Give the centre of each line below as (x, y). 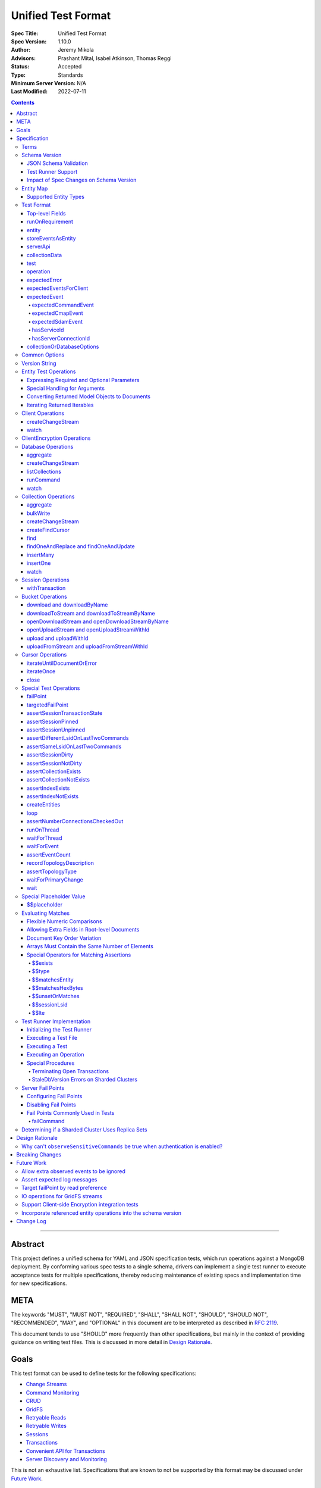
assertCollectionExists (54, 771)
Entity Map (35, 188)
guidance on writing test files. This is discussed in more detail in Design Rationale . (111, 1342)
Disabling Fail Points (52, 1105)
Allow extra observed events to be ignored (74, 1171)
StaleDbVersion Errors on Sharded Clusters (85, 1080)
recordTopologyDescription (61, 863)
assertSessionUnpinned (56, 730)
